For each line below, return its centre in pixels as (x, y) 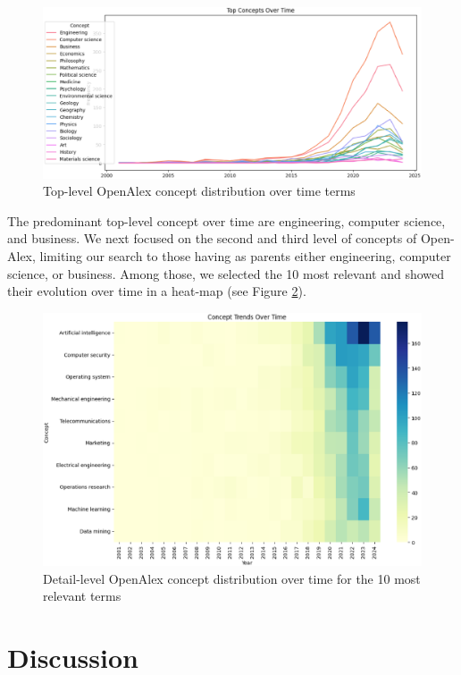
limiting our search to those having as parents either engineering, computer (245, 256)
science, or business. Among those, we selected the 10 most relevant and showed (226, 273)
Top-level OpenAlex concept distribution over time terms (199, 191)
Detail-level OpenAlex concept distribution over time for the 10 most (232, 578)
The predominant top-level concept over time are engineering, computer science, (226, 220)
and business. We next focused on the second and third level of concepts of (212, 238)
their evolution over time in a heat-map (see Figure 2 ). (157, 291)
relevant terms (82, 596)
